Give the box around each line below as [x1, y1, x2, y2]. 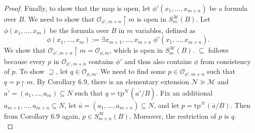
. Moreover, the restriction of [129, 110, 217, 121]
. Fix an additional [156, 87, 213, 98]
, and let [153, 100, 180, 110]
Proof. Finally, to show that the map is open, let [4, 3, 150, 13]
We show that [4, 45, 46, 55]
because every [4, 56, 46, 66]
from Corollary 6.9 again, [4, 110, 80, 121]
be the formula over [49, 25, 109, 35]
